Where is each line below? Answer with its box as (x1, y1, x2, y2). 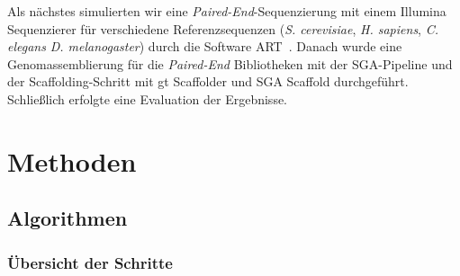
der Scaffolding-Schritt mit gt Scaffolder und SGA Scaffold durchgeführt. (7, 72, 409, 91)
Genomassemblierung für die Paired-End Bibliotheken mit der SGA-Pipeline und (7, 54, 453, 73)
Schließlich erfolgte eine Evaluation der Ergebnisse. (7, 89, 288, 108)
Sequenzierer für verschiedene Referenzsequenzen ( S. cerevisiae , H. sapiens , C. (7, 19, 438, 38)
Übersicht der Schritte (7, 251, 173, 273)
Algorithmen (7, 204, 128, 232)
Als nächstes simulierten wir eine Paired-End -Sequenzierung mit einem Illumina (7, 2, 446, 20)
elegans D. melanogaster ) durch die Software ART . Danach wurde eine (7, 37, 402, 56)
